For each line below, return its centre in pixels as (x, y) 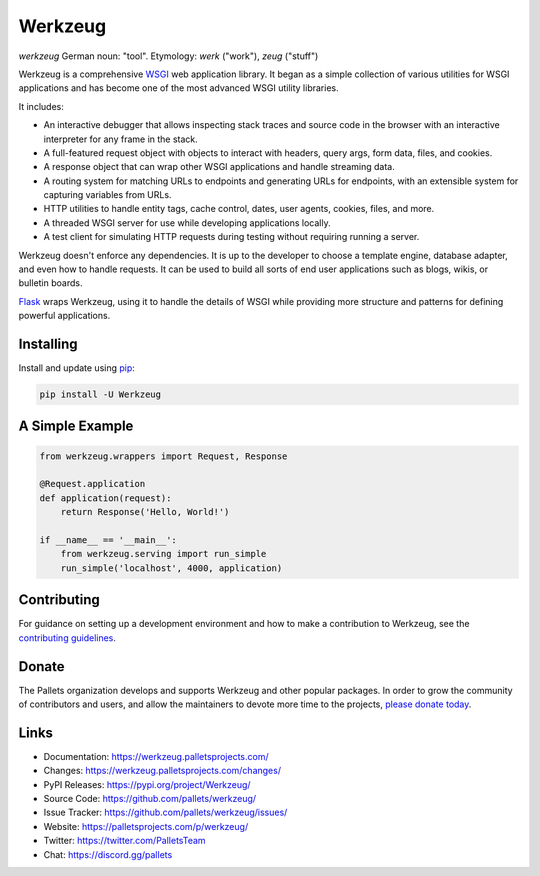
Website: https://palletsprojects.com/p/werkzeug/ (146, 826)
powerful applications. (64, 316)
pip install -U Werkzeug (100, 394)
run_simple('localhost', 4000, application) (171, 568)
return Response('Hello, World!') (145, 512)
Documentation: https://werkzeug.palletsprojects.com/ (156, 756)
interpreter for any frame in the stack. (121, 139)
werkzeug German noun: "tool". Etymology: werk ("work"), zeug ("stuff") (168, 56)
